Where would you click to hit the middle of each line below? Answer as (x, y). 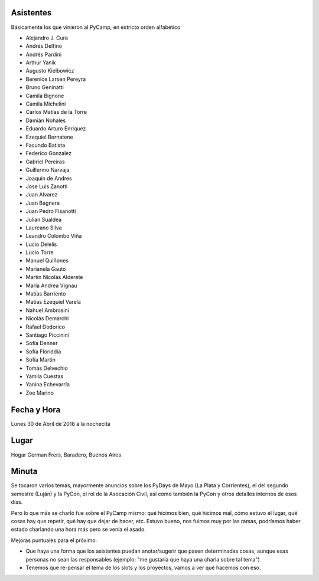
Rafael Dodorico (45, 327)
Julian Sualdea (44, 219)
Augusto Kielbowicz (50, 71)
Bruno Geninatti (45, 87)
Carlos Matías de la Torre (56, 112)
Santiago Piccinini (47, 335)
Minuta (24, 472)
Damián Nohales (46, 120)
